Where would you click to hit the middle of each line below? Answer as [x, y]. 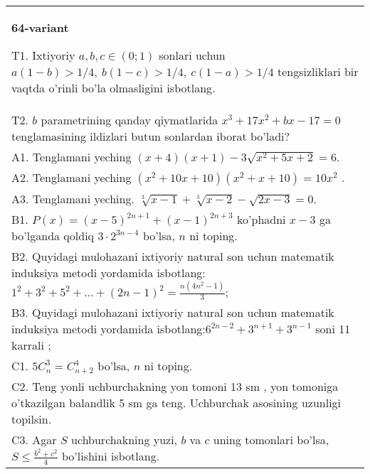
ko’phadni [261, 219]
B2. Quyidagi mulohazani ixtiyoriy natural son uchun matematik [173, 256]
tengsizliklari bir [318, 71]
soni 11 [333, 329]
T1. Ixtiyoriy [43, 55]
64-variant [40, 27]
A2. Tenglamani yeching [72, 177]
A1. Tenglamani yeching [72, 157]
